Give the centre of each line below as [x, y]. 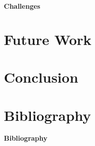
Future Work [48, 39]
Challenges [22, 6]
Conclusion [41, 77]
